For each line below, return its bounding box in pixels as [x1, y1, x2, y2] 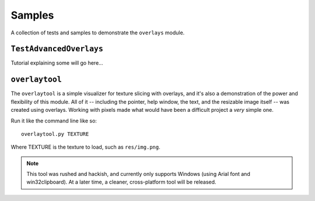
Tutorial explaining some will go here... [10, 59, 103, 66]
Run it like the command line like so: [10, 117, 97, 124]
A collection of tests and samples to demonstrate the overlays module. [10, 29, 185, 36]
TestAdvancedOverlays [10, 44, 103, 54]
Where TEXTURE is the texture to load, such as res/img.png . [10, 143, 160, 151]
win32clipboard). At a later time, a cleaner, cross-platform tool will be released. [26, 178, 216, 186]
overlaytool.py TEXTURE [21, 131, 89, 137]
